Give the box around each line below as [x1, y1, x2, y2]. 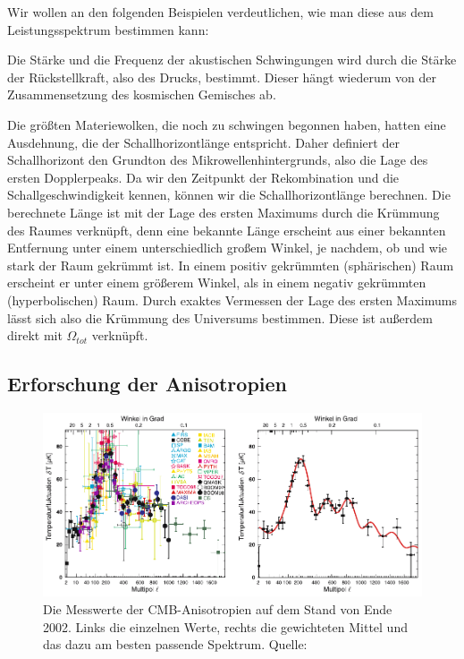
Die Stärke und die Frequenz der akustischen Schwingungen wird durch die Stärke [7, 50, 457, 69]
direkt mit [7, 326, 63, 345]
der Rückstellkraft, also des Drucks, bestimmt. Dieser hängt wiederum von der [7, 67, 436, 86]
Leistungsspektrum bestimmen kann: [7, 20, 209, 39]
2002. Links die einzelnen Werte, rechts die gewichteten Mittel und [43, 617, 408, 636]
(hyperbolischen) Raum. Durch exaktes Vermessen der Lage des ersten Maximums [7, 290, 457, 309]
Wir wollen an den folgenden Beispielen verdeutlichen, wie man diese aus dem [7, 3, 434, 21]
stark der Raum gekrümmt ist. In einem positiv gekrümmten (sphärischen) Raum [7, 255, 454, 274]
